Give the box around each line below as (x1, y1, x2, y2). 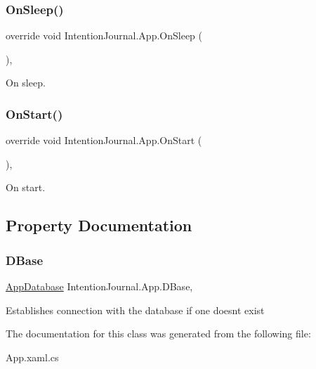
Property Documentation (6, 214, 192, 236)
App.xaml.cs (6, 349, 59, 364)
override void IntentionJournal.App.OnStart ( (6, 133, 202, 148)
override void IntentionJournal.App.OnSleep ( (6, 28, 202, 43)
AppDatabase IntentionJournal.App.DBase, (6, 279, 193, 293)
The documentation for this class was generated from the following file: (6, 326, 311, 341)
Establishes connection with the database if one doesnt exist (6, 302, 265, 317)
